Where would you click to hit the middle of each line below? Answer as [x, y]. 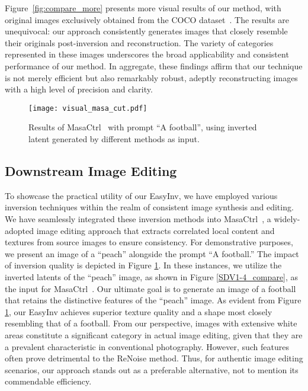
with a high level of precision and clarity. [79, 89]
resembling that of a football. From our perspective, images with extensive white [151, 323]
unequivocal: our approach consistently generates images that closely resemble [146, 31]
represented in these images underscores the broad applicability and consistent [147, 54]
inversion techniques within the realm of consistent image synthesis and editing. [149, 207]
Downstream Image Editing [91, 170]
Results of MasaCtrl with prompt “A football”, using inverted [143, 127]
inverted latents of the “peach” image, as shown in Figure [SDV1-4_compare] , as [152, 276]
